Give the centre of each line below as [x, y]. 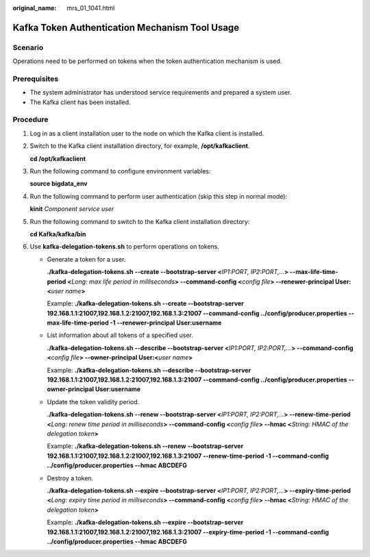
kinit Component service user [72, 209]
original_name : [35, 8]
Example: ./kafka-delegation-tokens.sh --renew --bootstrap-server [145, 446]
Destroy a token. [70, 478]
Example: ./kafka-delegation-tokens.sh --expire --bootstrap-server [145, 522]
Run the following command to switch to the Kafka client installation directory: [140, 221]
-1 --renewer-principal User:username [166, 323]
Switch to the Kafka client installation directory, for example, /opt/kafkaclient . [140, 146]
